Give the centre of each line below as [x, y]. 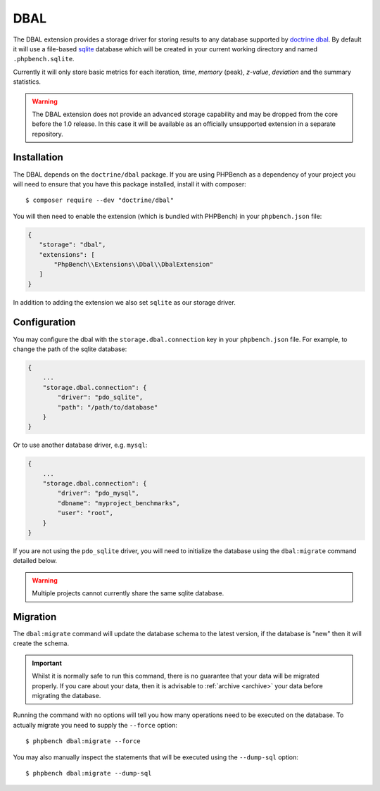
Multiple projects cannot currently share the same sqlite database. [128, 593]
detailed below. [35, 561]
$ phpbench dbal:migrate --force [83, 741]
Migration [35, 617]
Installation [38, 157]
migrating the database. [66, 696]
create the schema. [41, 643]
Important [47, 663]
